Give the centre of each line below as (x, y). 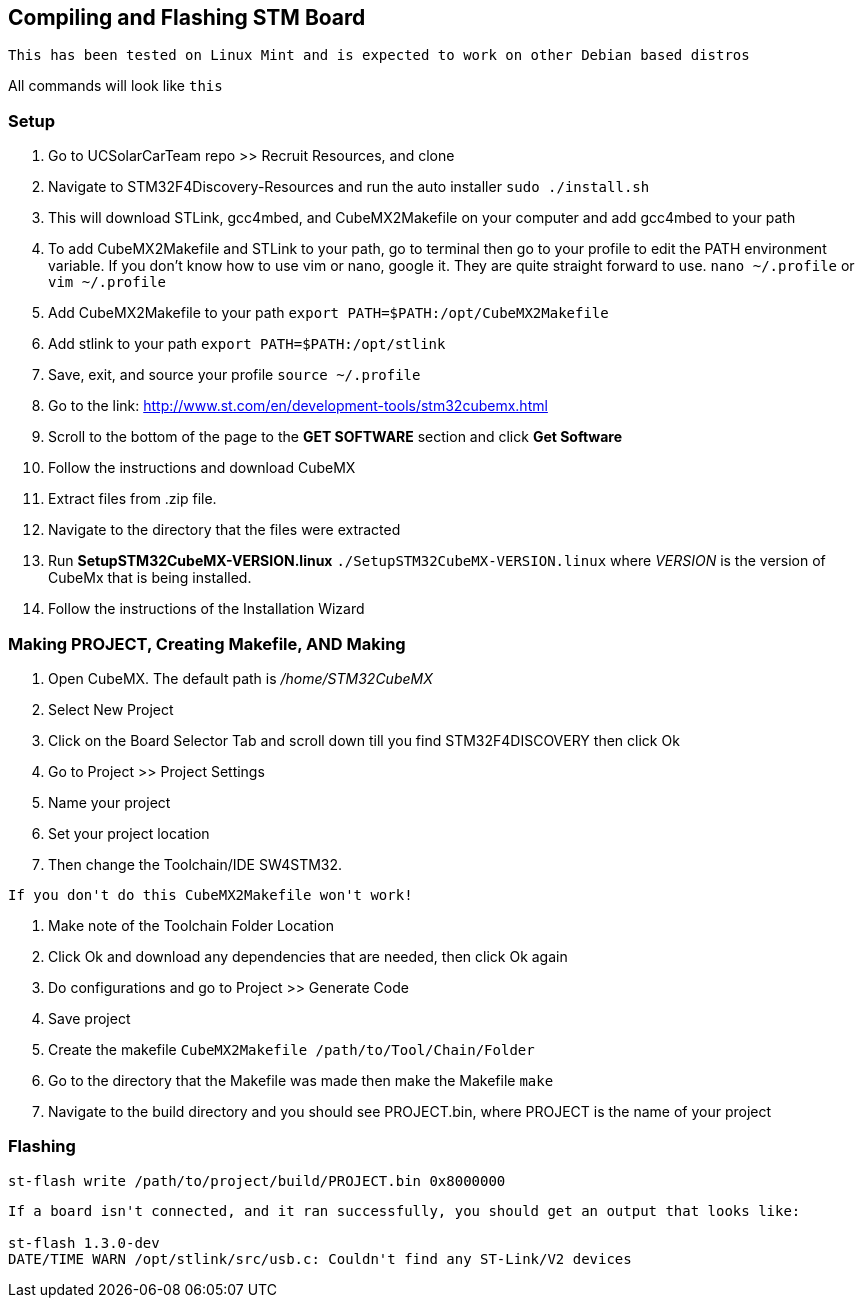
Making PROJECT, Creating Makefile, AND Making (207, 643)
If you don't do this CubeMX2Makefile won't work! (210, 894)
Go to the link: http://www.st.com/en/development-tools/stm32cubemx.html (298, 406)
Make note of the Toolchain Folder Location (191, 925)
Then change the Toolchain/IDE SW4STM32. (195, 864)
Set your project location (129, 833)
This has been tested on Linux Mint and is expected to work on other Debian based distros (379, 55)
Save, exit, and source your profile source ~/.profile (234, 375)
